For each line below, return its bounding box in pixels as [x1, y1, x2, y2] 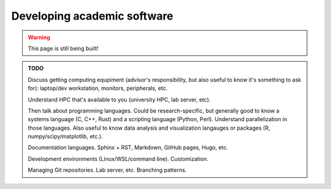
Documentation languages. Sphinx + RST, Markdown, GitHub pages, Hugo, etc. [28, 144, 228, 151]
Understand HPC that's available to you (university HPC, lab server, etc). [28, 95, 211, 103]
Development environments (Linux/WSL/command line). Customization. [28, 155, 208, 162]
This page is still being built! [28, 45, 99, 52]
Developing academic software [11, 9, 174, 23]
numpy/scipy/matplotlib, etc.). [28, 133, 104, 140]
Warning [28, 34, 50, 41]
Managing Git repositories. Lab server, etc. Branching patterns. [28, 166, 187, 174]
